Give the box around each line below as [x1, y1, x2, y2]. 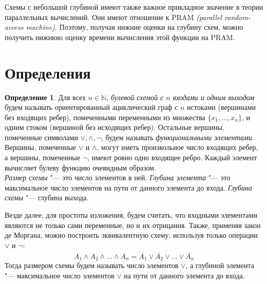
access [5, 22, 24, 32]
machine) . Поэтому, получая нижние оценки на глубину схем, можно [26, 22, 243, 32]
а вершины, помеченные [5, 152, 81, 163]
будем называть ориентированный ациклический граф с [5, 102, 178, 112]
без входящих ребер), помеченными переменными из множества [5, 111, 205, 122]
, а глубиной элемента [185, 260, 254, 271]
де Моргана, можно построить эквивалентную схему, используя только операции [5, 230, 258, 240]
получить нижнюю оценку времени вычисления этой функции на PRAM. [5, 31, 235, 42]
